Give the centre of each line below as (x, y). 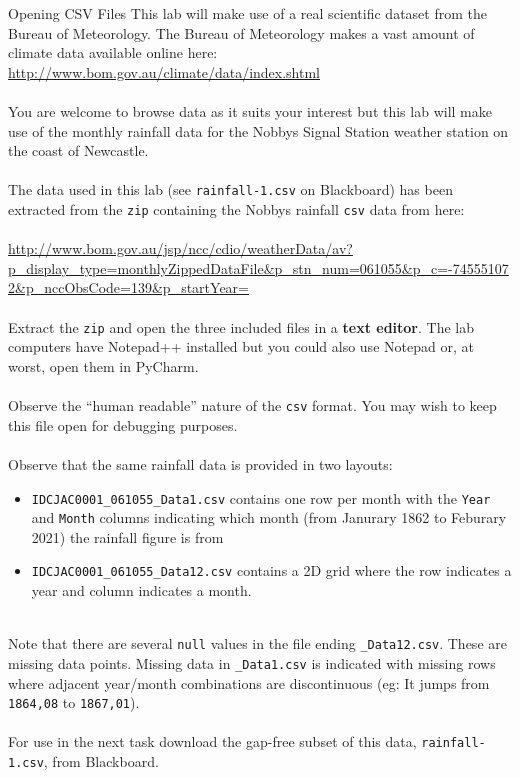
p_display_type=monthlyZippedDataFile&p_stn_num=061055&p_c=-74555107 (258, 267)
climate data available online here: (113, 52)
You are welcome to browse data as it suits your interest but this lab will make (250, 110)
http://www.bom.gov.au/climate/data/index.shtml (164, 71)
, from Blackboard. (101, 761)
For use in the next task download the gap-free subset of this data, (212, 741)
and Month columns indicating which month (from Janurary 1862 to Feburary (269, 517)
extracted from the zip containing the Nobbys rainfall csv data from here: (236, 209)
